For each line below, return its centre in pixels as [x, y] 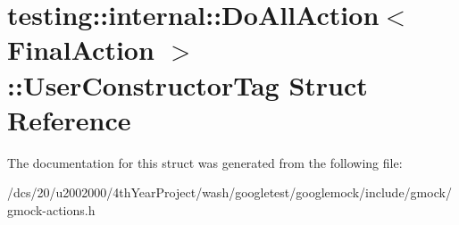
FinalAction [81, 50]
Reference [69, 119]
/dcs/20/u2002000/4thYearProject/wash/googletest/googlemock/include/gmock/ [229, 192]
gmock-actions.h [51, 209]
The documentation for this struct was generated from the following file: [205, 162]
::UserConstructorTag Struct [188, 84]
